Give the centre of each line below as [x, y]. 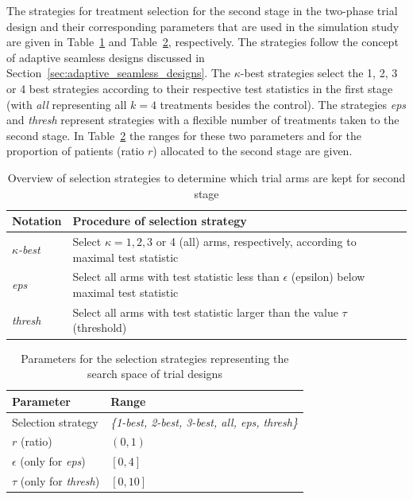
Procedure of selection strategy [160, 221]
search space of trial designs [154, 374]
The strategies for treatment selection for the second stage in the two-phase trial [202, 10]
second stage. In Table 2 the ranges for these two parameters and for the [184, 135]
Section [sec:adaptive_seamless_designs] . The [119, 73]
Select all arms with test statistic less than [176, 277]
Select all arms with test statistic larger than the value [205, 312]
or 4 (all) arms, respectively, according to [256, 241]
